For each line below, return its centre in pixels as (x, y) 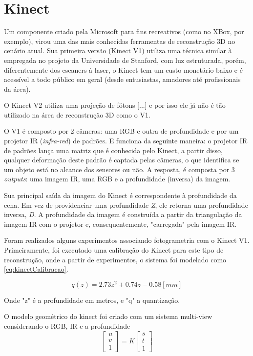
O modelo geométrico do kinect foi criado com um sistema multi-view (108, 316)
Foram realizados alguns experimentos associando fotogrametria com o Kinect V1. (127, 240)
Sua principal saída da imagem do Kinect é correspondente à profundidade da (120, 195)
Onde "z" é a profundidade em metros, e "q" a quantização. (92, 300)
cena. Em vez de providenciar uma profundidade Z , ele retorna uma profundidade (126, 205)
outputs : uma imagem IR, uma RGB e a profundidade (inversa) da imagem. (117, 179)
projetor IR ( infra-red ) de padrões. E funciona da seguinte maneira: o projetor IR (126, 141)
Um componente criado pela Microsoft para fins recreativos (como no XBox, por (124, 31)
